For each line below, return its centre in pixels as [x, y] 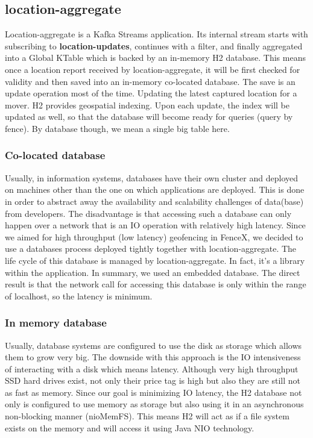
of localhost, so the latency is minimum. [79, 296]
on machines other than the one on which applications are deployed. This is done [155, 189]
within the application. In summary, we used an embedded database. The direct [153, 272]
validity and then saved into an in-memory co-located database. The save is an [150, 81]
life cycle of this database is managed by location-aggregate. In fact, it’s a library [155, 260]
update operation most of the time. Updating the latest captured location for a [151, 93]
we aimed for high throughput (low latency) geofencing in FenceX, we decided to [154, 236]
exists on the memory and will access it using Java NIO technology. [130, 427]
